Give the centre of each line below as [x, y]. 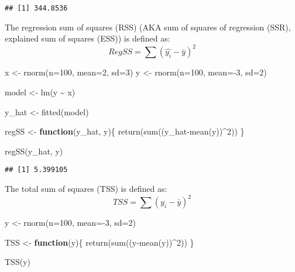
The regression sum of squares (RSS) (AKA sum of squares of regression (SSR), [148, 27]
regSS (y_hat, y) [34, 151]
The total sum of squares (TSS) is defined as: [86, 188]
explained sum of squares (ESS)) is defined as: [88, 38]
